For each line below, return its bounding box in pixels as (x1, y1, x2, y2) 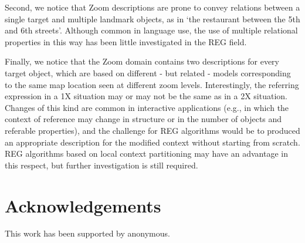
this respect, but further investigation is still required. (5, 158, 198, 171)
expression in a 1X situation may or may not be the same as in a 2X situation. (5, 90, 287, 102)
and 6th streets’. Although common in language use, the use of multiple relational (5, 24, 298, 36)
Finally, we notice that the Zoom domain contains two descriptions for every (5, 55, 279, 67)
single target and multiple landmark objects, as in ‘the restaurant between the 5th (5, 12, 300, 25)
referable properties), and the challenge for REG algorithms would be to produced (5, 124, 300, 136)
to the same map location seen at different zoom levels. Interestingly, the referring (5, 78, 299, 90)
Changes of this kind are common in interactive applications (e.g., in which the (5, 101, 289, 113)
